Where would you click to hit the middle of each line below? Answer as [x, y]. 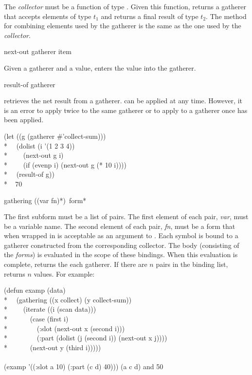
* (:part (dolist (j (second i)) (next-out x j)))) [86, 338]
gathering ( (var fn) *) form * [45, 200]
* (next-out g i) [34, 155]
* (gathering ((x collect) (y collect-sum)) [68, 299]
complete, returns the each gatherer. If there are [76, 264]
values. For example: [64, 273]
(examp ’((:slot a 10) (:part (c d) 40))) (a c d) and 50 [84, 366]
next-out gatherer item [38, 51]
